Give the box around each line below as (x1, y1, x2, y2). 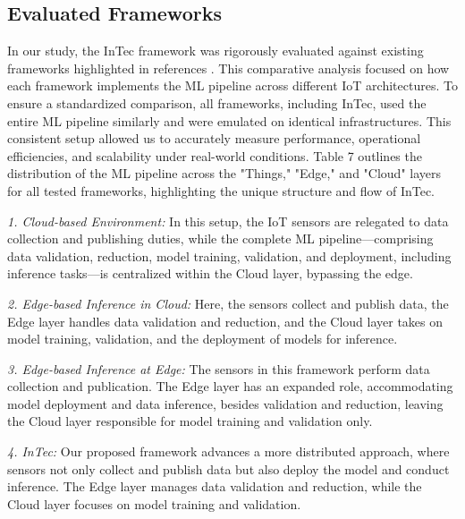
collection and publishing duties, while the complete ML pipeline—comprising (7, 229, 434, 248)
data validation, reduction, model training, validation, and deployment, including (7, 246, 452, 265)
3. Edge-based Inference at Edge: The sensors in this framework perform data (7, 359, 430, 378)
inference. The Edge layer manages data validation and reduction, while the (7, 477, 422, 496)
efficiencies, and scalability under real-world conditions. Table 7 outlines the (7, 146, 422, 165)
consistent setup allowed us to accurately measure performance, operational (7, 129, 421, 148)
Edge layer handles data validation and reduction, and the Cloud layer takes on (7, 311, 444, 330)
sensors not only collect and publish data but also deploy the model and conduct (7, 459, 450, 478)
